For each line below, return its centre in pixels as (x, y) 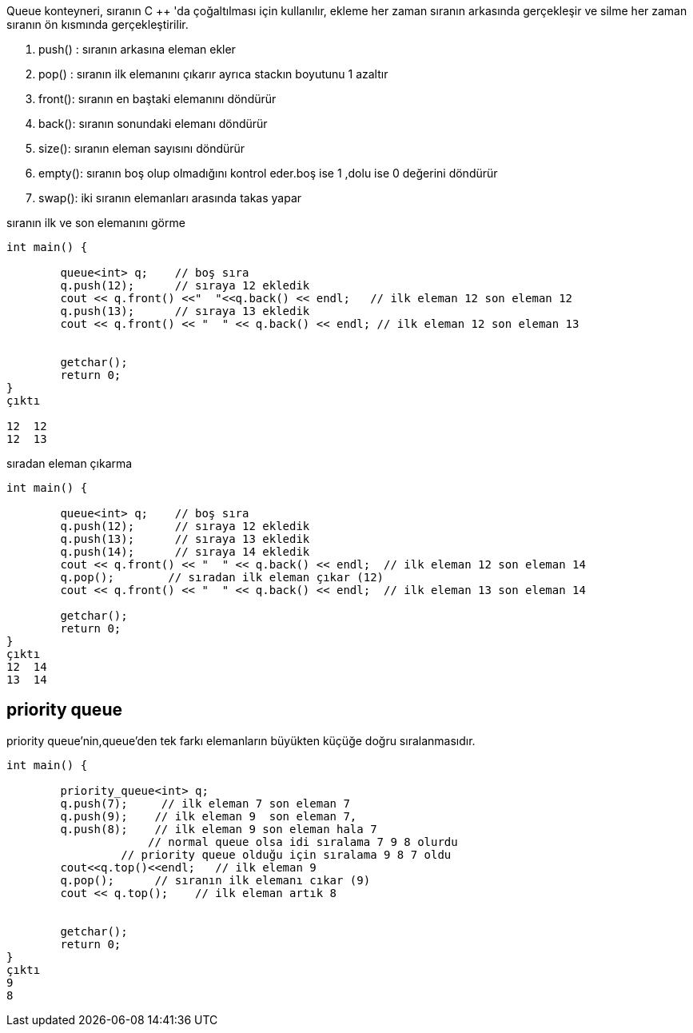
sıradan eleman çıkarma (70, 463)
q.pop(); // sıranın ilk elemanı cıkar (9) (215, 880)
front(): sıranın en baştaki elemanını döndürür (157, 99)
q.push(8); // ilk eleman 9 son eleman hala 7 (219, 829)
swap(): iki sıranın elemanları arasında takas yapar (170, 198)
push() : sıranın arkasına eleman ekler (137, 49)
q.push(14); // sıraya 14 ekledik (185, 552)
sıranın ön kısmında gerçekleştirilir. (98, 24)
